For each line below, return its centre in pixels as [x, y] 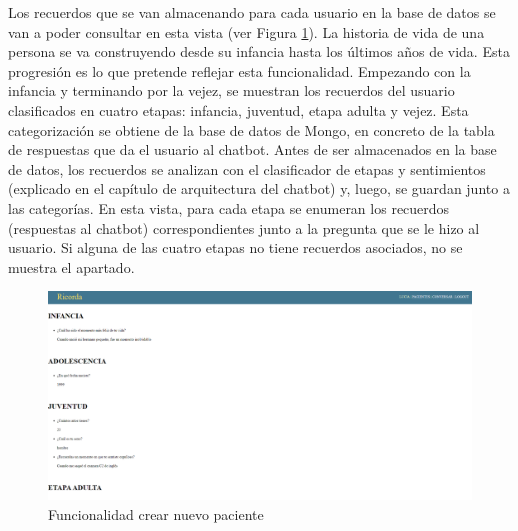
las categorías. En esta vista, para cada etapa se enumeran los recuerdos [229, 207]
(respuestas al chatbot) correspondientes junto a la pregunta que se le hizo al [244, 227]
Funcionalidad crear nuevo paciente [156, 513]
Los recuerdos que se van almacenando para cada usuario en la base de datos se [252, 12]
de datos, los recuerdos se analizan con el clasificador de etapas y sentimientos [247, 168]
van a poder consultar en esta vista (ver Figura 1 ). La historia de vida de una [246, 31]
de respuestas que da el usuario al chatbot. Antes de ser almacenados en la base [252, 149]
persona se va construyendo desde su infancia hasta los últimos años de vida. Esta [259, 51]
